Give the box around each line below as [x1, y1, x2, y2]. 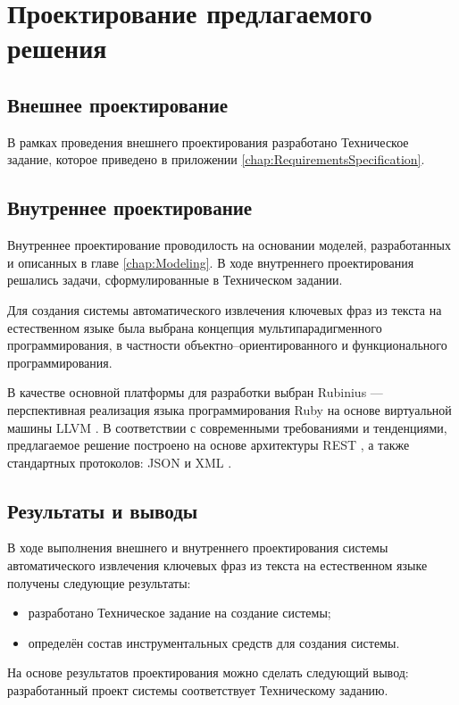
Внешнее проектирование [7, 90, 229, 118]
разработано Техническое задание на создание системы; [28, 603, 331, 622]
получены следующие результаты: [7, 573, 191, 592]
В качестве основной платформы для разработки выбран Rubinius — [7, 383, 383, 402]
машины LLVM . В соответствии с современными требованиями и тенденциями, [7, 418, 447, 436]
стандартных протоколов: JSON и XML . [7, 452, 232, 471]
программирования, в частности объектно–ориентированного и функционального [7, 336, 447, 354]
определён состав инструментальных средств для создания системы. [28, 633, 400, 651]
